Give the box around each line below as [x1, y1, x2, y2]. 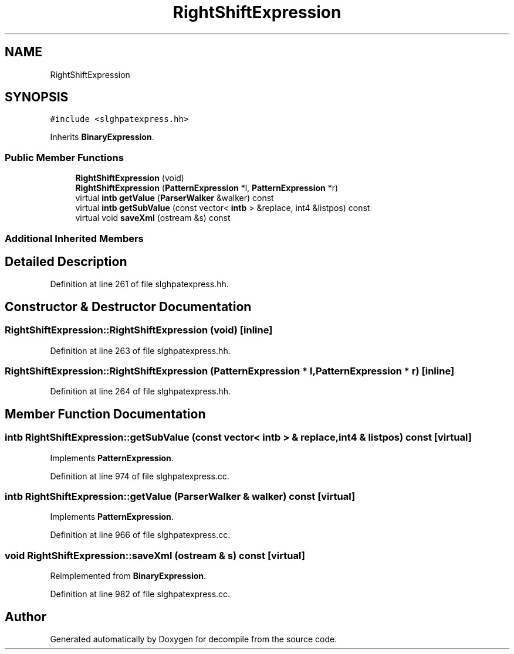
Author [5, 609, 46, 624]
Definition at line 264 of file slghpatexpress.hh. [50, 386, 231, 397]
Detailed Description [5, 254, 127, 269]
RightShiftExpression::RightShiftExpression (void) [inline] [5, 324, 273, 336]
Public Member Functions [5, 151, 124, 163]
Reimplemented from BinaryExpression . [50, 571, 207, 581]
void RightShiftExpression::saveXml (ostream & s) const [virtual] [5, 549, 305, 561]
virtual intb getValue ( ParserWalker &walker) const [75, 193, 274, 203]
